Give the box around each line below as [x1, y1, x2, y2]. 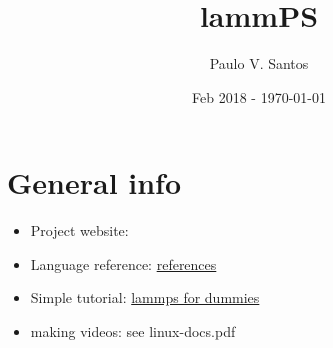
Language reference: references [30, 253, 217, 274]
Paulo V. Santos [209, 53, 309, 74]
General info [7, 162, 182, 203]
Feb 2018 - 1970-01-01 [192, 86, 326, 107]
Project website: [30, 220, 129, 241]
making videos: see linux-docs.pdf [30, 321, 236, 342]
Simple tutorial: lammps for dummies [30, 287, 260, 308]
